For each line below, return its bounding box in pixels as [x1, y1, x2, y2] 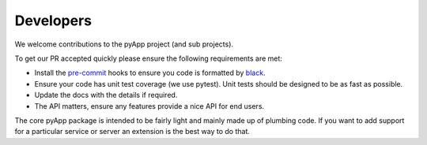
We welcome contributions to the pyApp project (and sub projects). [14, 39, 233, 49]
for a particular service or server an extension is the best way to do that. [14, 127, 251, 136]
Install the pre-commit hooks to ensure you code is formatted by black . [34, 68, 266, 78]
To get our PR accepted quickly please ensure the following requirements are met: [14, 54, 282, 63]
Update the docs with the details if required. [34, 91, 178, 100]
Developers [14, 12, 93, 29]
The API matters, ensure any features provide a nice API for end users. [34, 101, 265, 110]
